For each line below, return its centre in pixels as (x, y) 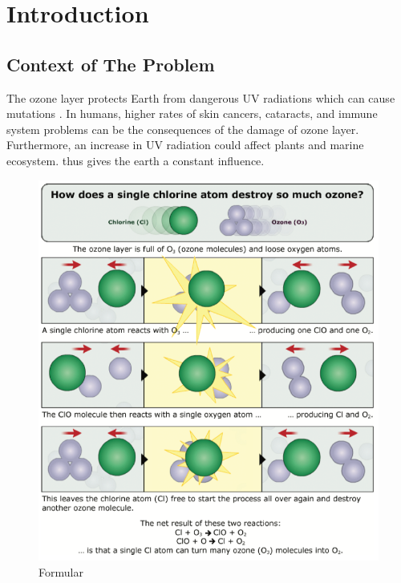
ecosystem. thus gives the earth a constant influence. (136, 160)
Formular (61, 571)
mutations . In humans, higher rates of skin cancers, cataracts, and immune (192, 113)
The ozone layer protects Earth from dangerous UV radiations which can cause (201, 97)
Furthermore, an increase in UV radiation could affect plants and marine (185, 145)
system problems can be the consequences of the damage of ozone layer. (183, 129)
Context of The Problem (111, 64)
